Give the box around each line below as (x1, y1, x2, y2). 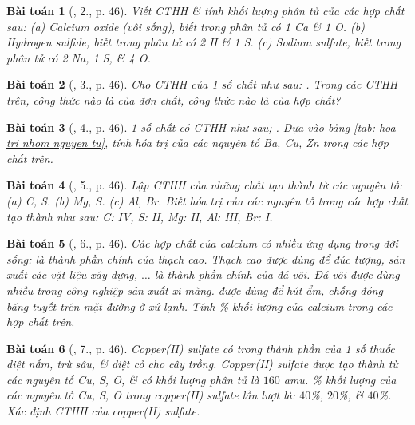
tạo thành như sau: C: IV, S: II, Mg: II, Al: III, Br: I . (6, 208, 273, 224)
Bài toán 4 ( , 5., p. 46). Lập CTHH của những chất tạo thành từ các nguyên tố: (6, 177, 403, 193)
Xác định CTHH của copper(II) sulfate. (6, 403, 200, 419)
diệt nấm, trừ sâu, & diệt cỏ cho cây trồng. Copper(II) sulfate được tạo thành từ (6, 355, 398, 372)
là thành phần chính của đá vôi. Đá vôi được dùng (154, 266, 400, 283)
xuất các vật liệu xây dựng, (6, 266, 138, 283)
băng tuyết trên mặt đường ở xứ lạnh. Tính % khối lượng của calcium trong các (6, 297, 393, 314)
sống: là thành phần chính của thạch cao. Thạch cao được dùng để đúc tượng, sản (6, 250, 405, 267)
